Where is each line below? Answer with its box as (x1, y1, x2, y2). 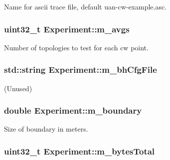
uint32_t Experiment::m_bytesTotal (4, 145, 155, 157)
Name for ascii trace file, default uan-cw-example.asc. (4, 1, 167, 11)
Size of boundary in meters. (4, 124, 88, 134)
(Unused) (4, 83, 32, 93)
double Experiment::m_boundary (4, 104, 142, 117)
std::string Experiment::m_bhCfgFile (4, 63, 157, 76)
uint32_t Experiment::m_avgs (4, 22, 130, 35)
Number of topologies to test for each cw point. (4, 42, 149, 52)
